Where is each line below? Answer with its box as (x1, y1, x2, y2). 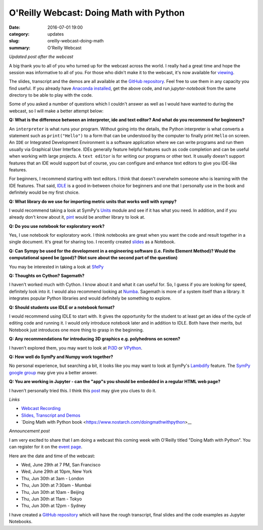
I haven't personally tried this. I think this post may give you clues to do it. (9, 387, 157, 393)
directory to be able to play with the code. (9, 92, 93, 98)
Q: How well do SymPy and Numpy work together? (9, 354, 113, 360)
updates (47, 31, 64, 37)
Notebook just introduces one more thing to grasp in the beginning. (9, 327, 144, 333)
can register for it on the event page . (9, 444, 83, 450)
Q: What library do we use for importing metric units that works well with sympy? (9, 198, 177, 204)
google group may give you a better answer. (9, 369, 98, 375)
